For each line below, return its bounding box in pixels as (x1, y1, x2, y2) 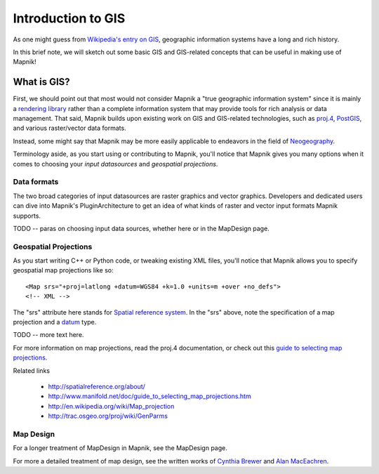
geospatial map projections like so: (13, 266, 114, 275)
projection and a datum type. (13, 317, 97, 326)
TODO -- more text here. (13, 331, 84, 339)
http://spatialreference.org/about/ (48, 382, 145, 390)
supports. (13, 211, 41, 220)
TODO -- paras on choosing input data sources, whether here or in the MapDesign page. (13, 224, 270, 232)
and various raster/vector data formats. (13, 124, 126, 133)
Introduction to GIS (13, 11, 126, 26)
